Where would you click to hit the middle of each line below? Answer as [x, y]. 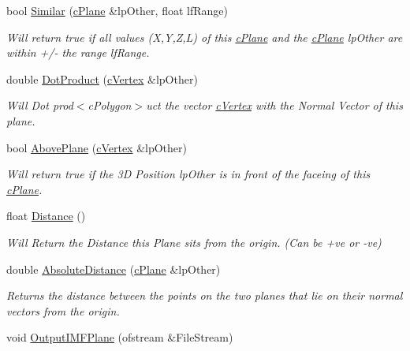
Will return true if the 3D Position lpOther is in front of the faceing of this [188, 174]
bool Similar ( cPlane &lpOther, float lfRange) [117, 10]
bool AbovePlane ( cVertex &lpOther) [97, 147]
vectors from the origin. [63, 310]
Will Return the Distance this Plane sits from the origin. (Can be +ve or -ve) [194, 242]
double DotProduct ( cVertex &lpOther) [102, 78]
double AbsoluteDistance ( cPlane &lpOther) [114, 269]
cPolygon [110, 105]
